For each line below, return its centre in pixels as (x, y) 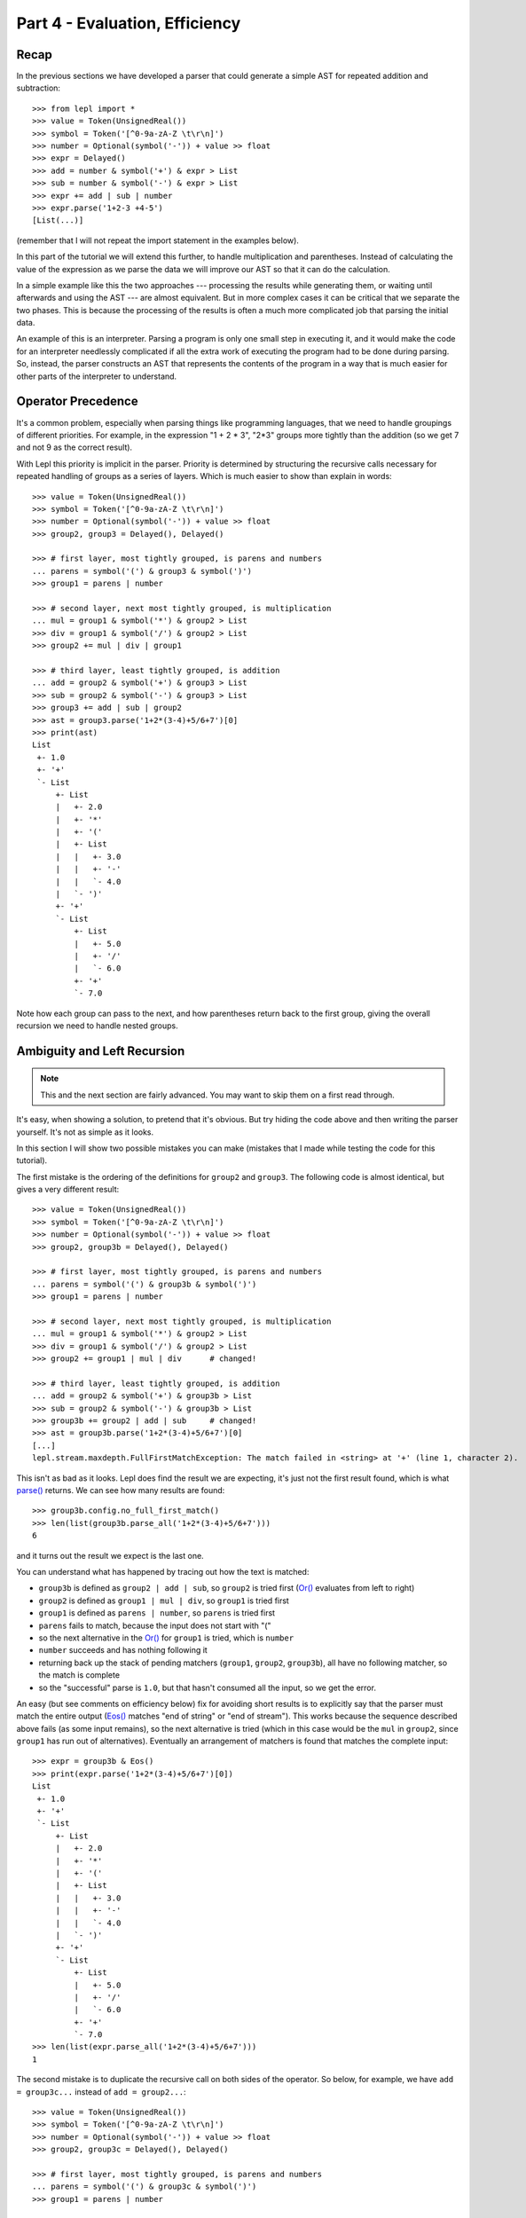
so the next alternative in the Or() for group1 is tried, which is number (166, 1638)
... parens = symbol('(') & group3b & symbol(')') (145, 1284)
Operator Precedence (77, 401)
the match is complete (79, 1675)
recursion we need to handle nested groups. (98, 1026)
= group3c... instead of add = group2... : (101, 2092)
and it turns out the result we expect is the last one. (110, 1555)
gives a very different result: (68, 1190)
